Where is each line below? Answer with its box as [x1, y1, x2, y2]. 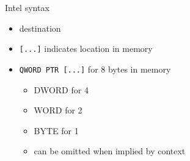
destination [19, 21, 61, 34]
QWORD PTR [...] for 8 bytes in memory [19, 62, 171, 75]
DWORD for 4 [34, 83, 89, 96]
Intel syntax [5, 1, 49, 13]
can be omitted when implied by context [34, 145, 186, 157]
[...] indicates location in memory [19, 42, 153, 55]
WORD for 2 [34, 104, 82, 116]
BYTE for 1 [34, 124, 79, 137]
